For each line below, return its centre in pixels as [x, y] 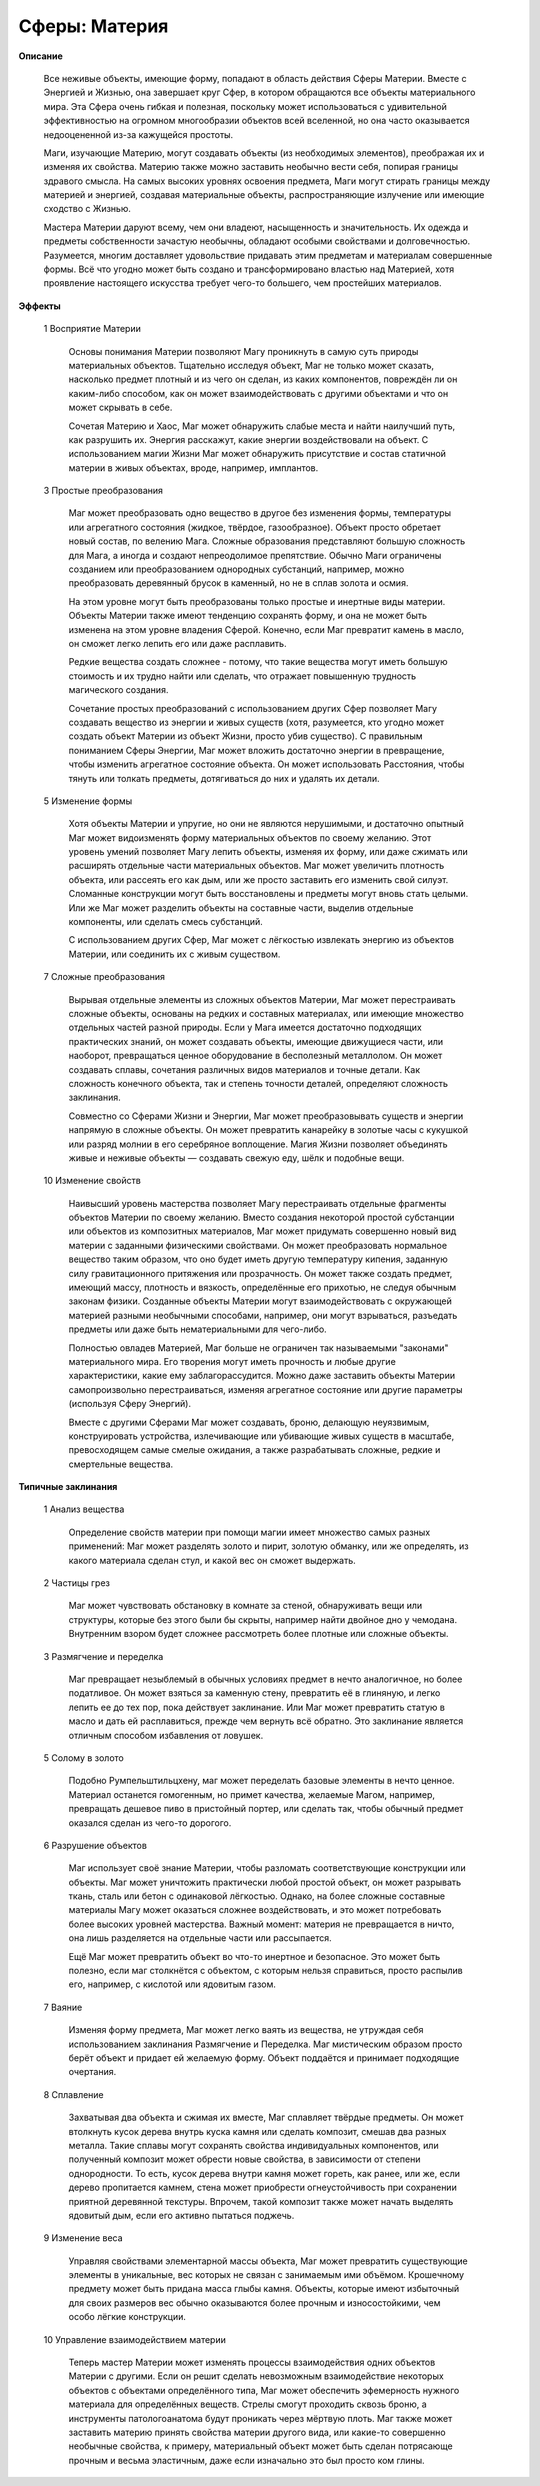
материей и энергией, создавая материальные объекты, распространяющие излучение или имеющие [264, 195]
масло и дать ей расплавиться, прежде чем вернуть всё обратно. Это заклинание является [266, 1721]
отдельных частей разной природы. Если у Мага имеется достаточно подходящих [245, 1027]
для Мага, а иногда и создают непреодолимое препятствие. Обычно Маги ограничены [255, 555]
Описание [41, 56]
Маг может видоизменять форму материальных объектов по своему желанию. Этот [250, 837]
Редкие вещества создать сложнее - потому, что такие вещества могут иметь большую [258, 662]
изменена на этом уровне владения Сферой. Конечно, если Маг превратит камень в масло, [266, 629]
